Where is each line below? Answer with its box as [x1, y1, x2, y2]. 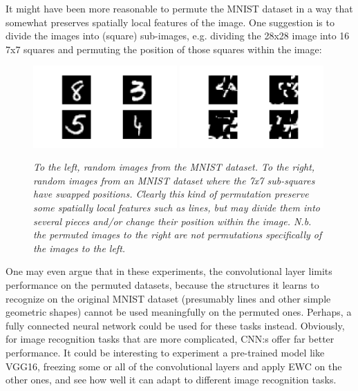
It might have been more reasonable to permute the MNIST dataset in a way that [6, 1, 353, 15]
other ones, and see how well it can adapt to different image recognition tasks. [6, 372, 337, 387]
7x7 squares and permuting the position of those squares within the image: [6, 41, 322, 56]
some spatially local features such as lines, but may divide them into [33, 200, 320, 215]
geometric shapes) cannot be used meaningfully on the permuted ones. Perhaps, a [6, 305, 352, 319]
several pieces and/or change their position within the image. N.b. [33, 213, 312, 228]
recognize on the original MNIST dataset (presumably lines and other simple [6, 291, 331, 305]
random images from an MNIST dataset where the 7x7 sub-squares [33, 173, 315, 187]
